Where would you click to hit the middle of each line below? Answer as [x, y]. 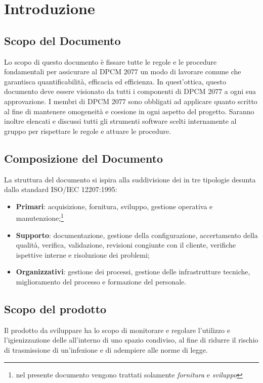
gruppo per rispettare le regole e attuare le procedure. [88, 131]
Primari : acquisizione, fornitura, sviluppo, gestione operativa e [114, 206]
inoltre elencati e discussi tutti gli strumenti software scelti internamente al [120, 121]
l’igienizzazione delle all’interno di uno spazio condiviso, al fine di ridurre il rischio [131, 340]
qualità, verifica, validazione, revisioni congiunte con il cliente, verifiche [126, 245]
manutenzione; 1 [40, 217]
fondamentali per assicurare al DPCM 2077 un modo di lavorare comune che [123, 71]
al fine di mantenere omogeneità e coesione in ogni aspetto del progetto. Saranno [129, 111]
